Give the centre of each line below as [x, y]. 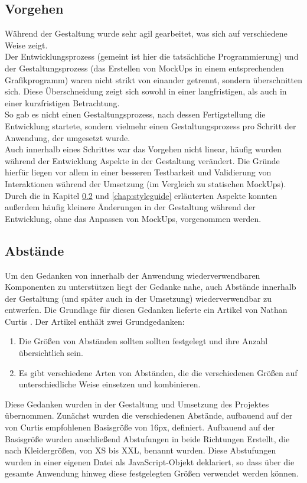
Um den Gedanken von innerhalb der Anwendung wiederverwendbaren [133, 275]
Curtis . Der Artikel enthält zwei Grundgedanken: [95, 321]
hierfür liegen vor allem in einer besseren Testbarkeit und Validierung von [138, 172]
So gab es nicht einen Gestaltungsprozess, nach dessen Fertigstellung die [135, 114]
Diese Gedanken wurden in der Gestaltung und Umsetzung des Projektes [137, 404]
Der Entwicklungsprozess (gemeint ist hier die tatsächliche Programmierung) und [152, 56]
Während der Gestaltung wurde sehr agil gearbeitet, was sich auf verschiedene [146, 33]
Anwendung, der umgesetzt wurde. [68, 137]
